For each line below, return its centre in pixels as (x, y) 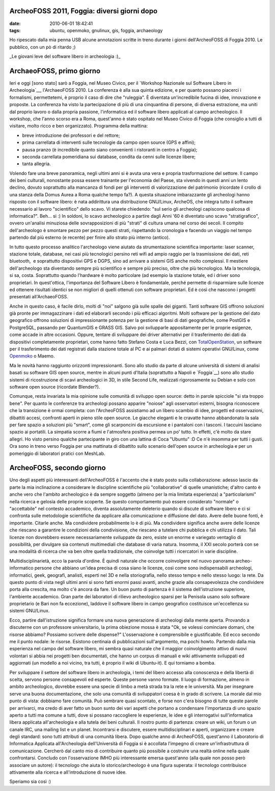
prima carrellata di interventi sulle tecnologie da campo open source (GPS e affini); (109, 142)
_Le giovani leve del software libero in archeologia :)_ (65, 57)
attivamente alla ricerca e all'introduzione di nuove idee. (68, 772)
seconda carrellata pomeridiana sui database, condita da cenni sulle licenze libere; (109, 157)
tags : (15, 30)
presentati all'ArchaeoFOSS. (39, 297)
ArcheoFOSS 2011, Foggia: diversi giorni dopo (84, 11)
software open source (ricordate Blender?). (55, 387)
